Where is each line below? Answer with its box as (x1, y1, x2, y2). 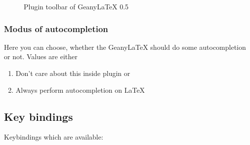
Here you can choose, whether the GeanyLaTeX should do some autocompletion (4, 41, 246, 52)
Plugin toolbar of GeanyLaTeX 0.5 (24, 1, 129, 11)
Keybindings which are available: (4, 132, 103, 142)
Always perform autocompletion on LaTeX (15, 84, 145, 95)
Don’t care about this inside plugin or (15, 68, 130, 78)
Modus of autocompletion (4, 22, 108, 35)
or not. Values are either (4, 51, 78, 62)
